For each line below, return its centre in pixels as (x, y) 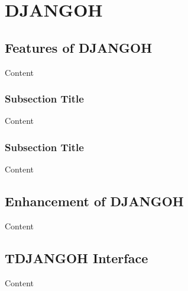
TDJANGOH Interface (77, 258)
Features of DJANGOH (79, 47)
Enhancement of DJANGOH (94, 201)
